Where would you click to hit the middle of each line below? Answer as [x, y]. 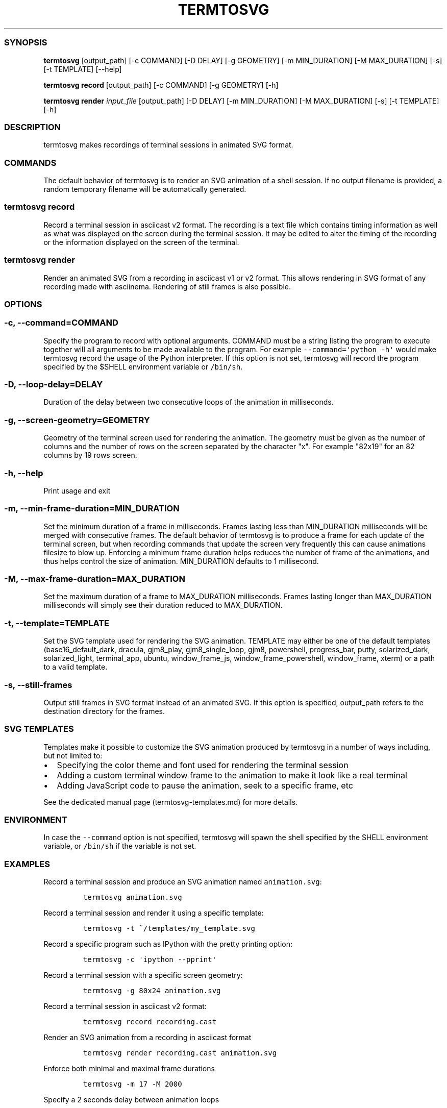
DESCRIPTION [33, 127]
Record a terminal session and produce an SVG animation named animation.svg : [183, 882]
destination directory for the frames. [104, 711]
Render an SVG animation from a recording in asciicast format [147, 1038]
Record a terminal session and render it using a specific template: [154, 913]
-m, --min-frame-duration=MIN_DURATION [92, 509]
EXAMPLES [27, 864]
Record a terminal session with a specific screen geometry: [143, 975]
